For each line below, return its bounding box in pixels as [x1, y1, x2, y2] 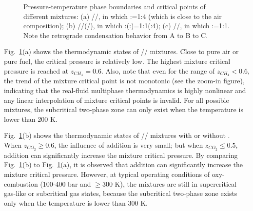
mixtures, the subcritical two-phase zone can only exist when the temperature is [4, 104, 243, 115]
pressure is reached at [4, 65, 69, 76]
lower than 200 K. [4, 114, 58, 124]
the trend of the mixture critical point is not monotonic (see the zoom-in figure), [4, 76, 245, 86]
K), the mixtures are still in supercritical [115, 178, 236, 189]
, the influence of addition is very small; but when [54, 139, 203, 150]
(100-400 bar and [40, 178, 91, 189]
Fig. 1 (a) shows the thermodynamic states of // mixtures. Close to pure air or [4, 46, 239, 57]
